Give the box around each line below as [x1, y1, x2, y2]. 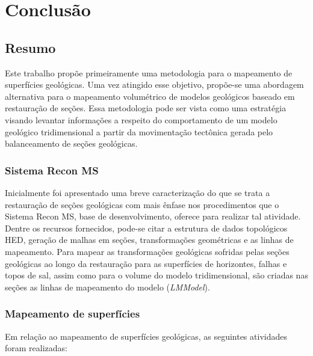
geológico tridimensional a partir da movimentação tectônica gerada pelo [5, 125, 273, 138]
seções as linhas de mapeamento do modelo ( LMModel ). [5, 280, 210, 293]
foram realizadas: [5, 342, 67, 354]
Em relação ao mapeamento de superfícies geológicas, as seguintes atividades [5, 330, 287, 342]
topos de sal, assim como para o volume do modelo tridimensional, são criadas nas [5, 269, 308, 281]
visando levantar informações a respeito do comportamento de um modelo [5, 113, 277, 126]
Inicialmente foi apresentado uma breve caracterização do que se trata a [5, 186, 270, 198]
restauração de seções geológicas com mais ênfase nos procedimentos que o [5, 198, 279, 210]
